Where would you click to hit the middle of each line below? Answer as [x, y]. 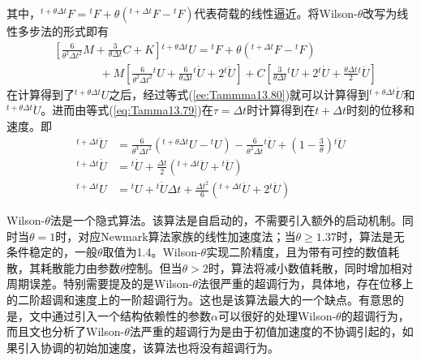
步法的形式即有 [69, 31]
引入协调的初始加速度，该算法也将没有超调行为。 [148, 347]
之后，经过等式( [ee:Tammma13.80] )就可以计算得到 [239, 94]
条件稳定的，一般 [52, 252]
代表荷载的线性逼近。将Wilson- [276, 13]
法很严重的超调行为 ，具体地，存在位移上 [305, 284]
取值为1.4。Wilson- [152, 252]
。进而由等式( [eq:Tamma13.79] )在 [127, 110]
